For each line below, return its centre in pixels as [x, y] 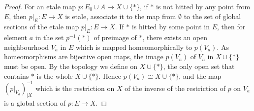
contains [16, 76]
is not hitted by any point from [203, 6]
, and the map [200, 76]
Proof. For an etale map [40, 6]
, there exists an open [175, 37]
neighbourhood [27, 47]
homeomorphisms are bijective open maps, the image [84, 56]
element [16, 37]
